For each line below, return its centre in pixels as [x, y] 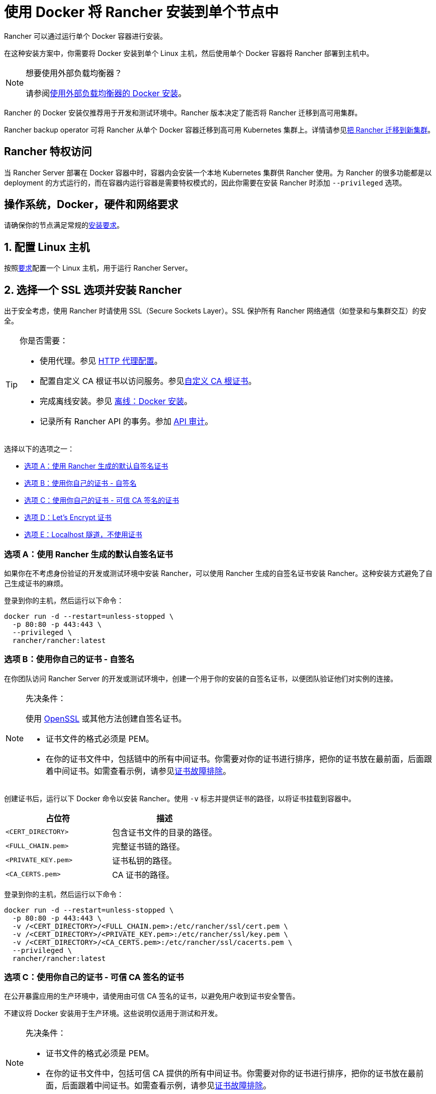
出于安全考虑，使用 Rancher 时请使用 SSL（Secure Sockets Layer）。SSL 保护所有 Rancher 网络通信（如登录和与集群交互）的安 [215, 311]
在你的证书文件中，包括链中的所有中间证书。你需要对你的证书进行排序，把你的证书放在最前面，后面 [235, 759]
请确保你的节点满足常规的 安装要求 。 [64, 225]
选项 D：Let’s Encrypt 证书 [68, 518]
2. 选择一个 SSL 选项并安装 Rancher [93, 290]
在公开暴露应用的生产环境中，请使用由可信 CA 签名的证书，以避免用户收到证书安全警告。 [152, 996]
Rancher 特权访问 [48, 152]
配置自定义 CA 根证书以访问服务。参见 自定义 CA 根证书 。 [148, 381]
